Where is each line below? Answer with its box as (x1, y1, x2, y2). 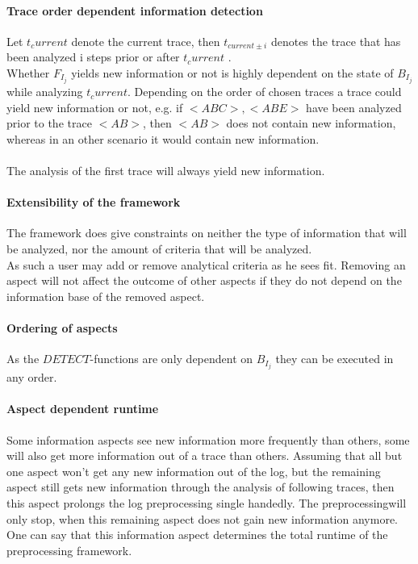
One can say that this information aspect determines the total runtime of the (6, 526, 388, 543)
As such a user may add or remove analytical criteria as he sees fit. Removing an (6, 256, 406, 273)
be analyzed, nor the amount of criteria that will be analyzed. (6, 240, 312, 257)
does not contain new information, (226, 115, 396, 132)
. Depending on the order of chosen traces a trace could (127, 83, 402, 100)
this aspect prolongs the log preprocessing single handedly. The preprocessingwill (6, 495, 407, 512)
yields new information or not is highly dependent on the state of (71, 64, 394, 81)
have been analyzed (306, 98, 402, 115)
